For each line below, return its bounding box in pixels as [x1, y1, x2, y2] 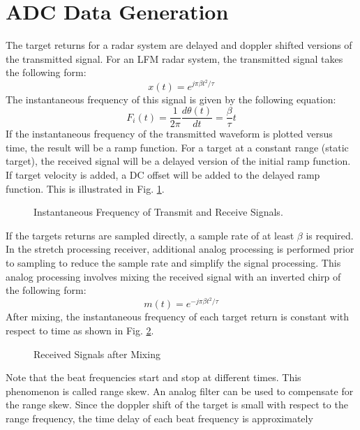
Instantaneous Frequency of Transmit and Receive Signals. [33, 205, 283, 219]
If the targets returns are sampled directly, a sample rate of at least [6, 228, 294, 242]
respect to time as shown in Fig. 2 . [6, 322, 154, 337]
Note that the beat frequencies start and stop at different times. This [6, 370, 301, 385]
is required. [306, 228, 354, 242]
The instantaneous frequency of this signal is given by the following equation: [6, 91, 336, 106]
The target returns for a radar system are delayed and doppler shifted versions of [6, 38, 352, 52]
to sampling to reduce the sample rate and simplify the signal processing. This [6, 255, 341, 269]
